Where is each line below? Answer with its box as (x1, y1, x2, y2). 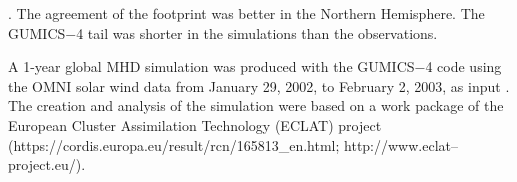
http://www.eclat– (344, 134, 458, 155)
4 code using (425, 56, 502, 77)
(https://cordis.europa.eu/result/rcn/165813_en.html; (8, 134, 340, 155)
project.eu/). (8, 154, 86, 175)
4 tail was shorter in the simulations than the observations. (76, 22, 438, 43)
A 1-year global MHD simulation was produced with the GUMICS (8, 56, 415, 77)
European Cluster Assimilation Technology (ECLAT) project (8, 114, 382, 135)
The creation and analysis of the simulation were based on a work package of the (8, 95, 504, 116)
